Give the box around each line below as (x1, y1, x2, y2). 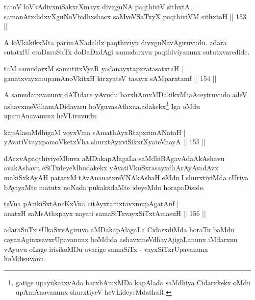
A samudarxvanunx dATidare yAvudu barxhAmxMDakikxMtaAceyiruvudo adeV (4, 89, 247, 100)
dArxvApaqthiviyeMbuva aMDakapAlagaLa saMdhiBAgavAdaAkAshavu (4, 153, 225, 163)
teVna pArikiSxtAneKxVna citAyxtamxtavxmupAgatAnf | (4, 198, 179, 209)
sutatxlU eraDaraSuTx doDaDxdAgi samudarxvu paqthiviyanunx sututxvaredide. (4, 47, 250, 57)
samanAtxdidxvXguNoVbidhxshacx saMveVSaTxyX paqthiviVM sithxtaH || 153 (4, 11, 246, 21)
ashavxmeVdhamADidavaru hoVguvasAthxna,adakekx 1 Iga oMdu (4, 99, 200, 111)
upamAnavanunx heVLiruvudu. (4, 110, 98, 120)
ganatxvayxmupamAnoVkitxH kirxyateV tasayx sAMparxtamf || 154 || (4, 73, 217, 83)
